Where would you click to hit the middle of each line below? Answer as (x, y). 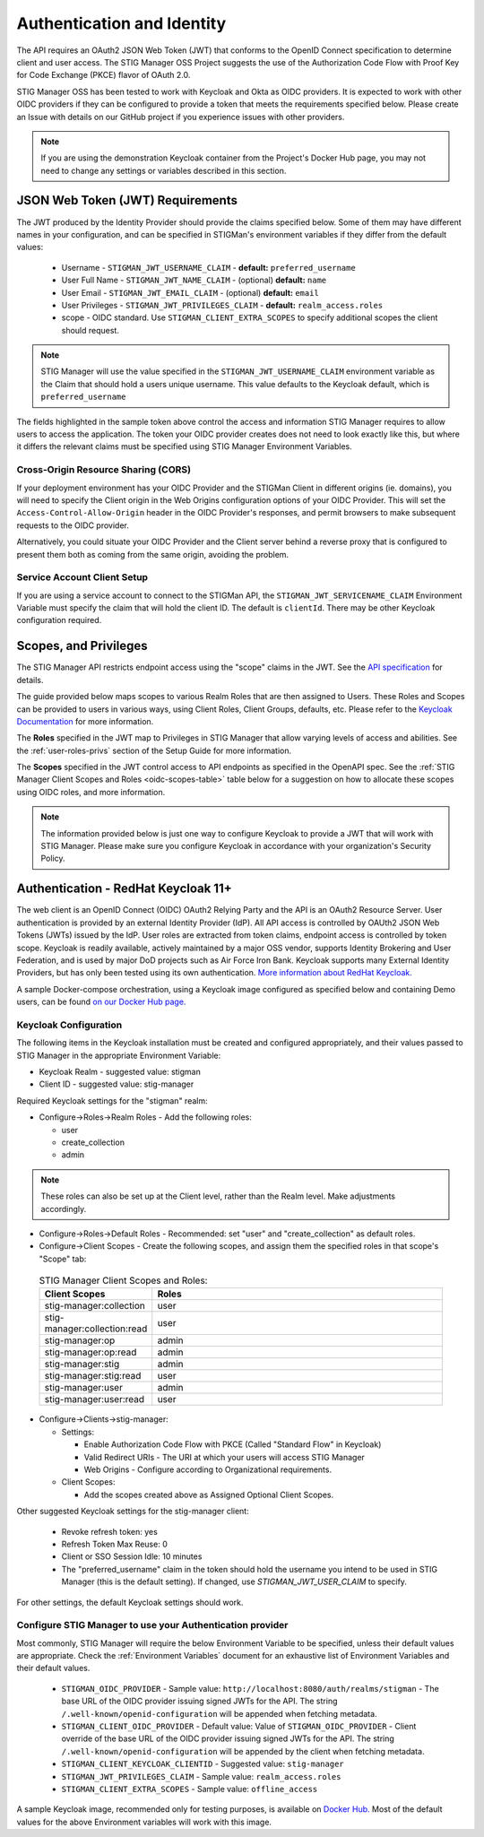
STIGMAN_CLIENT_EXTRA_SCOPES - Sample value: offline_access (190, 1789)
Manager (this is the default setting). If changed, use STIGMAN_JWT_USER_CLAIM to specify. (234, 1581)
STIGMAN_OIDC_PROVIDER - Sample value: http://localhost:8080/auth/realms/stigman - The (250, 1688)
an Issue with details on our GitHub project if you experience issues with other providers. (181, 117)
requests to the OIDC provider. (73, 525)
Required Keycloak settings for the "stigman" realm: (112, 1100)
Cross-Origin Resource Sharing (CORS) (104, 470)
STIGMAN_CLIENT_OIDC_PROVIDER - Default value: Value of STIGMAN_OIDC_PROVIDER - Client (239, 1727)
